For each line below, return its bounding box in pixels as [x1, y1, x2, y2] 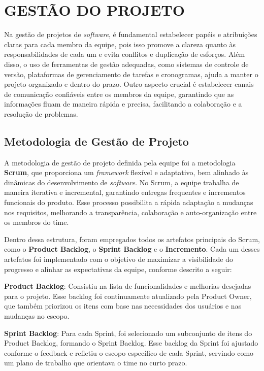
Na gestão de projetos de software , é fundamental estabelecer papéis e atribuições [4, 29, 257, 40]
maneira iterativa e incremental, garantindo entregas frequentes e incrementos [4, 187, 246, 197]
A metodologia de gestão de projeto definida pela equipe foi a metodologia [4, 157, 236, 167]
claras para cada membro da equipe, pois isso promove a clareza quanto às [4, 39, 236, 49]
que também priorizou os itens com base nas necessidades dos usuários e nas [4, 300, 242, 311]
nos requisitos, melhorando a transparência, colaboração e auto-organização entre [4, 207, 257, 217]
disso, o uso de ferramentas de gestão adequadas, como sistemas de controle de [4, 58, 249, 69]
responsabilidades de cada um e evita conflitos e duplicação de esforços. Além [4, 49, 245, 59]
